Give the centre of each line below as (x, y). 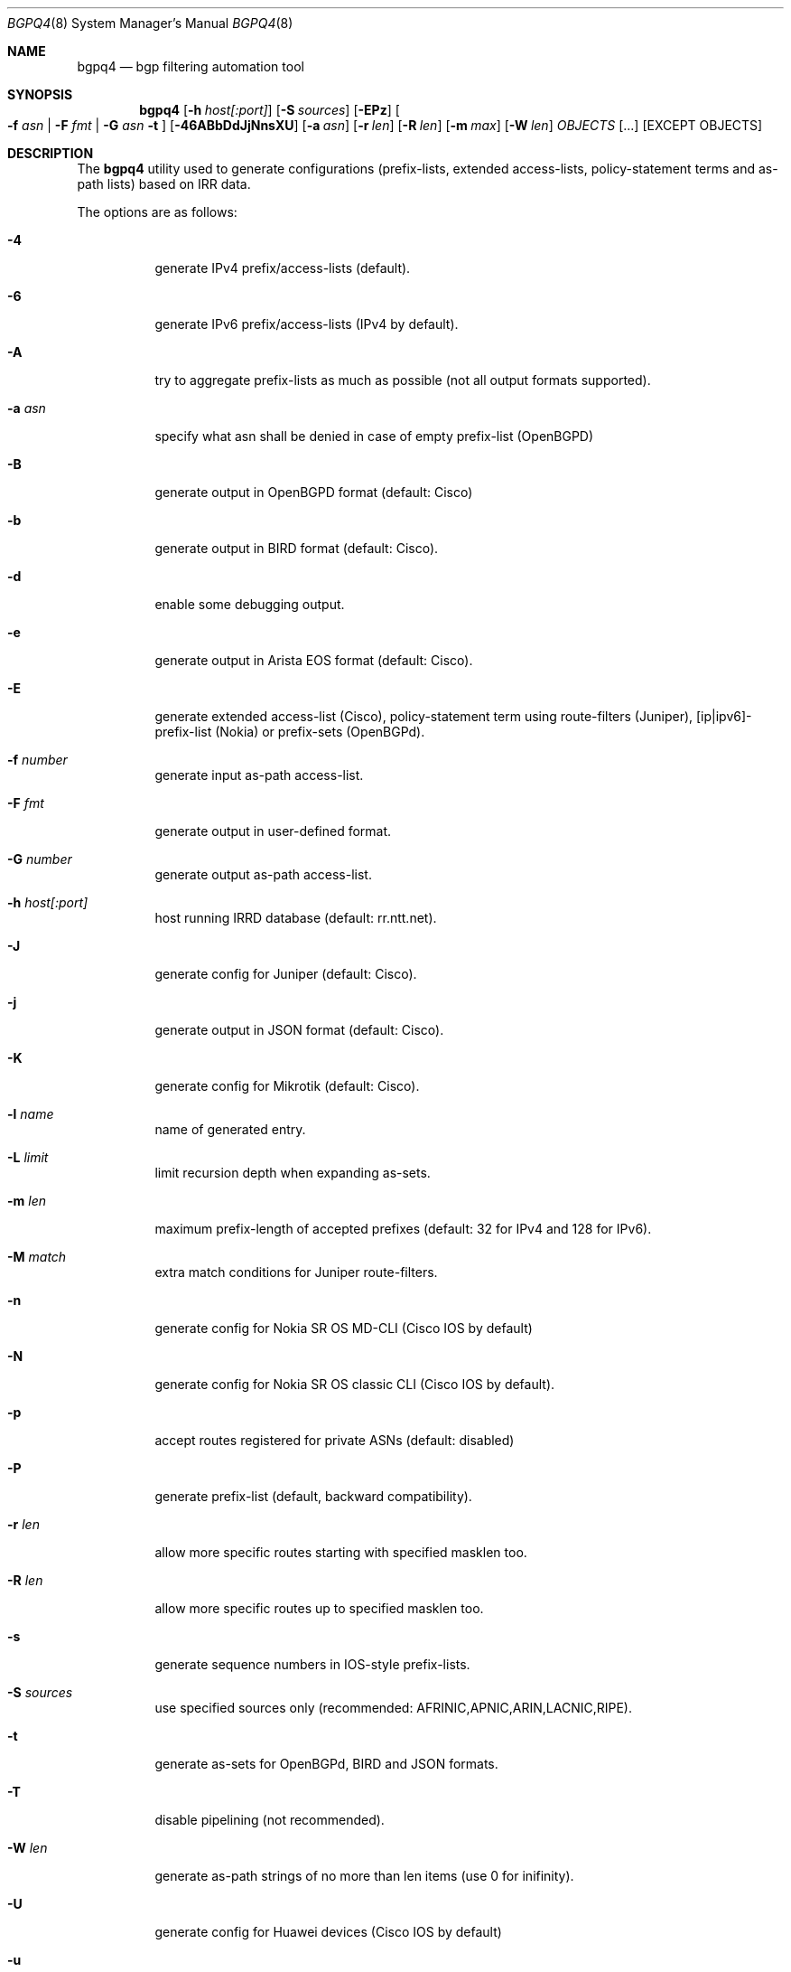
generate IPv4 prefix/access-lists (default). (283, 268)
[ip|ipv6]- (724, 716)
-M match (37, 1257)
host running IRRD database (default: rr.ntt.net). (296, 918)
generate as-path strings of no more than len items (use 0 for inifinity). (364, 1876)
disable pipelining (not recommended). (270, 1820)
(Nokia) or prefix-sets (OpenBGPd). (320, 732)
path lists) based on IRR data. (164, 184)
